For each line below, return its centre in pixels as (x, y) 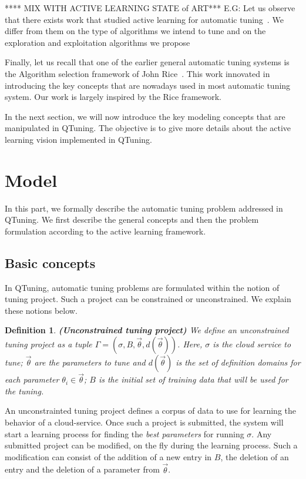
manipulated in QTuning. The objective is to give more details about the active (148, 128)
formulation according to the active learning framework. (105, 231)
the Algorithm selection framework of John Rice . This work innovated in (137, 73)
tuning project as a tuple (48, 344)
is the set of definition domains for (238, 362)
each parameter (32, 379)
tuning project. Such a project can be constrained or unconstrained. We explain (148, 299)
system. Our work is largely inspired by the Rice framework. (113, 97)
